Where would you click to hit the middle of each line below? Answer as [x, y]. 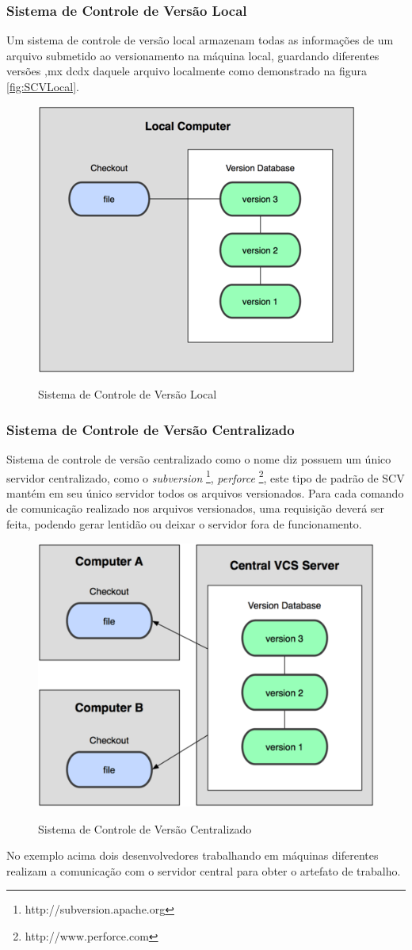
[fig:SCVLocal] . [43, 86]
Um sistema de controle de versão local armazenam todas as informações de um [200, 40]
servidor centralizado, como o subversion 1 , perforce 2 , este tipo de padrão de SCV [206, 476]
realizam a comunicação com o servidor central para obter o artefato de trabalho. [204, 870]
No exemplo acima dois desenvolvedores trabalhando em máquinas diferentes [193, 855]
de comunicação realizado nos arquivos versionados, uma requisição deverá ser [196, 508]
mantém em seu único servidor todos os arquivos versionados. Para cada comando [205, 492]
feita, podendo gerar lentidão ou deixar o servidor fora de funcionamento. [184, 524]
